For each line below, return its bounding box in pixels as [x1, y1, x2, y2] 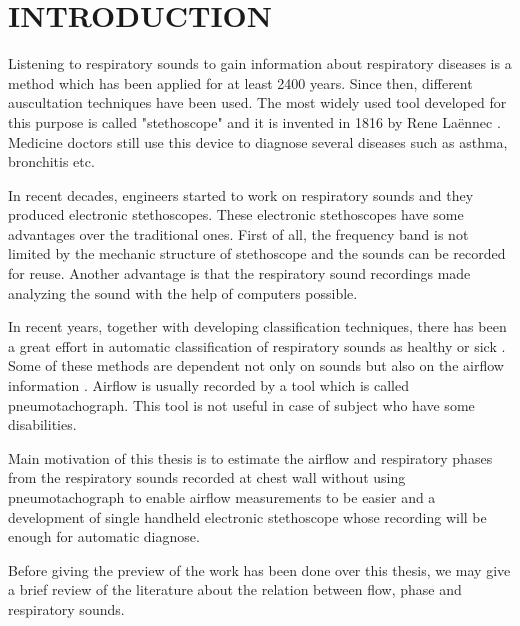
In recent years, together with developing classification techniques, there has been [8, 316, 507, 337]
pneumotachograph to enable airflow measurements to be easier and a [8, 487, 436, 507]
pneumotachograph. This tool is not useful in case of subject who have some [8, 394, 475, 415]
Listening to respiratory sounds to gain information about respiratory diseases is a [8, 53, 512, 74]
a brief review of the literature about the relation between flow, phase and [8, 579, 462, 600]
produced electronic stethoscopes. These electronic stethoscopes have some [8, 204, 464, 225]
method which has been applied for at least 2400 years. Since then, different [8, 72, 473, 93]
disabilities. [8, 414, 77, 435]
